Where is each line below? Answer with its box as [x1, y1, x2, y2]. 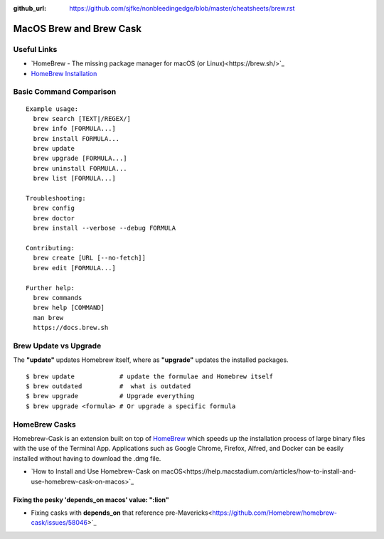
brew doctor [33, 214, 75, 222]
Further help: [26, 284, 75, 292]
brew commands [33, 294, 82, 301]
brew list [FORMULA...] [33, 174, 117, 183]
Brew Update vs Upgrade [13, 341, 102, 351]
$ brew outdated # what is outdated [26, 383, 191, 390]
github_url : [13, 4, 46, 12]
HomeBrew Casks [13, 420, 76, 429]
